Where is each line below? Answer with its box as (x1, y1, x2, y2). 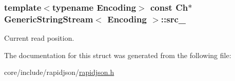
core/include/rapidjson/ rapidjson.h (4, 67, 114, 77)
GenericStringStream (4, 12, 93, 25)
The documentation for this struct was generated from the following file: (4, 49, 231, 60)
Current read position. (4, 33, 74, 43)
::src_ (161, 12, 186, 25)
